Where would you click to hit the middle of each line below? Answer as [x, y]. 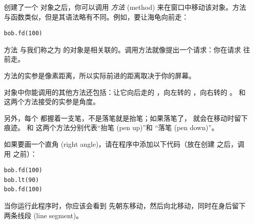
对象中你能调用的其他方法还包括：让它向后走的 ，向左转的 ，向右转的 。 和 [125, 92]
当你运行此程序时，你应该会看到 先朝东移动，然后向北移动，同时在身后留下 [125, 205]
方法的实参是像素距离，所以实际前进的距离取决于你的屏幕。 [100, 75]
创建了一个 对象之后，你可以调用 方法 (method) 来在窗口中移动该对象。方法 [125, 7]
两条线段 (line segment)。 [43, 215]
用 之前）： [21, 153]
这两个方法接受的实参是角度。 [52, 101]
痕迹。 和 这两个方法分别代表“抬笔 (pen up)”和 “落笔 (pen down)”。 [111, 127]
